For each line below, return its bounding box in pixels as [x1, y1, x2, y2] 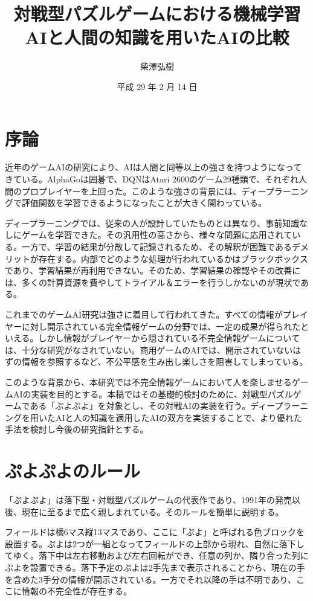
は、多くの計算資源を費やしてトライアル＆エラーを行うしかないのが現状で [5, 275, 301, 288]
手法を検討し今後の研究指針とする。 [5, 423, 149, 435]
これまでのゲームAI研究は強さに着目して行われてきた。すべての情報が [5, 307, 283, 320]
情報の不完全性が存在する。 [21, 585, 132, 597]
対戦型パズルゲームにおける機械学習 [13, 1, 301, 26]
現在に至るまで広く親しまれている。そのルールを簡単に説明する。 [21, 505, 284, 518]
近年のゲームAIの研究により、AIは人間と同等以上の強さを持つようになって [5, 161, 302, 173]
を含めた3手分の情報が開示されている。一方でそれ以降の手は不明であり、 [5, 573, 296, 585]
